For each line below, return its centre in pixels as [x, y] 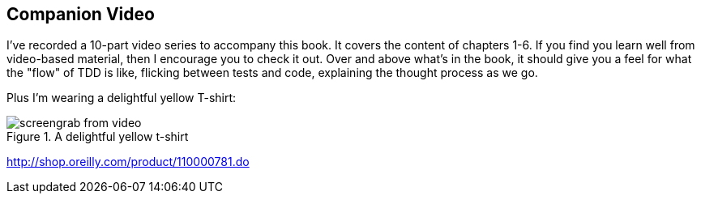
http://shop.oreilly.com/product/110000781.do [128, 162]
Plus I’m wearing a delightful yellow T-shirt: [122, 98]
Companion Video [81, 14]
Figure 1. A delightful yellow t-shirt [98, 137]
